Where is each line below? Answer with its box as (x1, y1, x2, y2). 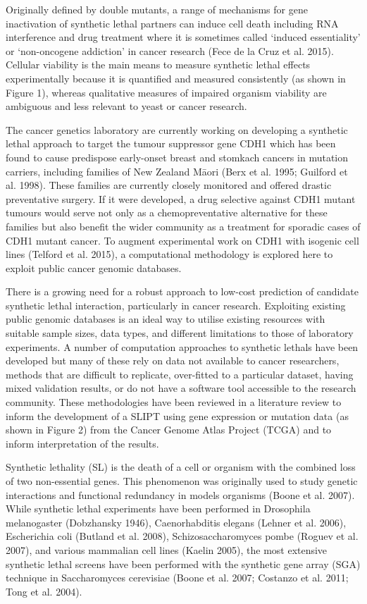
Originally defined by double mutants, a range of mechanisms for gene (6, 2, 308, 16)
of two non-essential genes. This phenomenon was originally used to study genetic (6, 474, 358, 488)
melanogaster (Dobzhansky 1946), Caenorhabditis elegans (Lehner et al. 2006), (6, 514, 347, 529)
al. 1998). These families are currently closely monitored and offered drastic (6, 178, 332, 192)
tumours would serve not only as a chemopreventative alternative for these (6, 205, 328, 220)
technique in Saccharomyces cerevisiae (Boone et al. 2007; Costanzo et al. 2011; (6, 570, 349, 585)
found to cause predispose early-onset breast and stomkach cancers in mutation (6, 149, 349, 164)
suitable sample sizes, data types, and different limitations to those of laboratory (6, 326, 354, 340)
